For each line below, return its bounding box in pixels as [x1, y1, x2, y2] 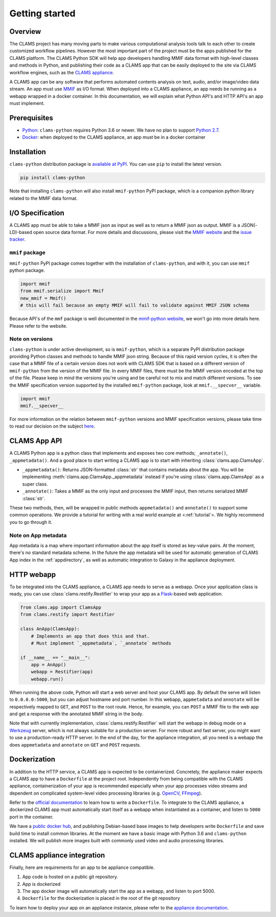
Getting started [9, 8, 76, 19]
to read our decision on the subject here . [9, 423, 96, 430]
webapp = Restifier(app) [31, 669, 94, 675]
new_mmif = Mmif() [20, 295, 66, 301]
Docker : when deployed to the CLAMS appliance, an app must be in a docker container [22, 134, 206, 140]
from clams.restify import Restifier [20, 612, 115, 617]
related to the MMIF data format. [9, 195, 78, 201]
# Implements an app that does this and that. [31, 633, 150, 639]
